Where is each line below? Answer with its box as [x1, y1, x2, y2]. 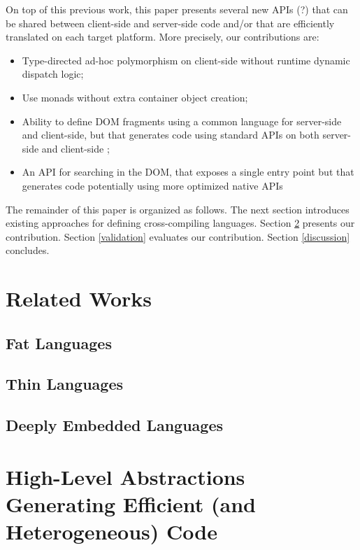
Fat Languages [6, 332, 112, 353]
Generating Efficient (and [6, 490, 256, 518]
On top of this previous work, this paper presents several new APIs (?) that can [6, 2, 348, 16]
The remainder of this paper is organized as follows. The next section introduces [6, 202, 350, 216]
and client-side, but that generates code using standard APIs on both [22, 127, 319, 142]
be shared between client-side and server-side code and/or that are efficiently [6, 15, 335, 30]
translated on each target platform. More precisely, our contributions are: [6, 29, 319, 44]
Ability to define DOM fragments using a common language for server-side [22, 113, 342, 128]
